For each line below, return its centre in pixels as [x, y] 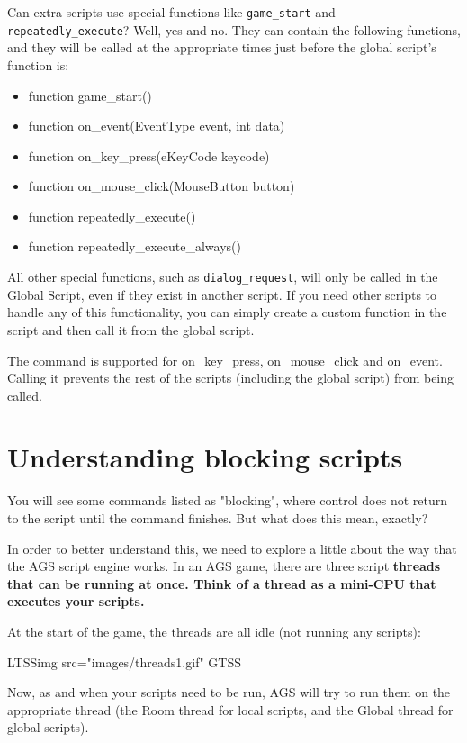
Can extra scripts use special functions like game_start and [171, 12]
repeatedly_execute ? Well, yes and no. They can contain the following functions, [234, 29]
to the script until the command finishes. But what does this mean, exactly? [218, 518]
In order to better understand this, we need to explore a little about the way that [232, 548]
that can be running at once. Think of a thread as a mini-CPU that [222, 583]
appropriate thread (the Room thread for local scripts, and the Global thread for [230, 709]
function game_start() [90, 95]
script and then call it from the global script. [131, 329]
